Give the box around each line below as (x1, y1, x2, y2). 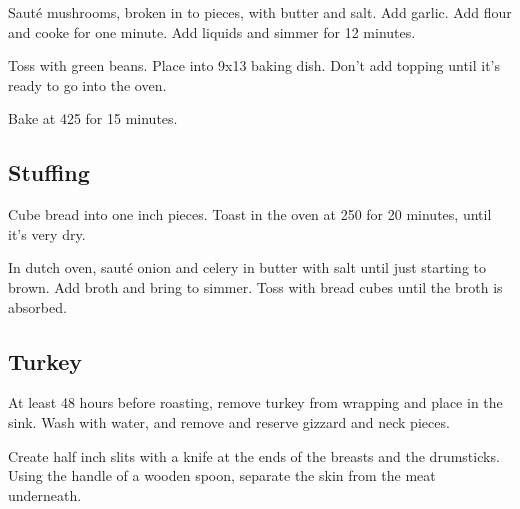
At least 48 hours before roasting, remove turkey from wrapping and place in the (8, 392, 503, 413)
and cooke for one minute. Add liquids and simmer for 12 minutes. (8, 21, 416, 42)
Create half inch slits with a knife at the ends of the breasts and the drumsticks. (8, 445, 500, 466)
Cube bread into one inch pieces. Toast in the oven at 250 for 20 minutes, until (8, 204, 492, 225)
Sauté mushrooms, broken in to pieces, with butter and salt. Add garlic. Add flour (8, 2, 512, 22)
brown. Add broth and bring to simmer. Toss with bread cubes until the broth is (8, 276, 503, 297)
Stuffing (8, 157, 90, 188)
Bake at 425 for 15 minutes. (8, 108, 178, 129)
